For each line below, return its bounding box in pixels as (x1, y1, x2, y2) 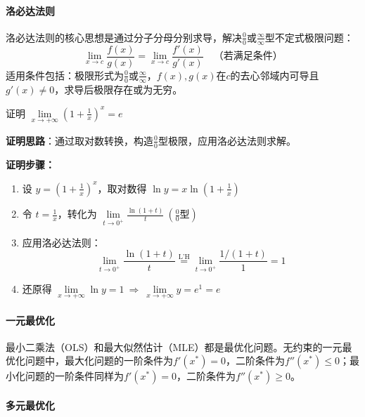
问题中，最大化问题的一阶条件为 (25, 353, 173, 368)
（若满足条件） (213, 51, 283, 62)
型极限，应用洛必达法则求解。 (158, 133, 296, 147)
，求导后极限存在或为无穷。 (54, 81, 183, 96)
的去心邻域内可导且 (230, 67, 319, 82)
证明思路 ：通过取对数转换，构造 (6, 133, 153, 147)
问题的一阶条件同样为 (25, 369, 124, 383)
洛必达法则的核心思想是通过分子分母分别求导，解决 (6, 29, 242, 44)
